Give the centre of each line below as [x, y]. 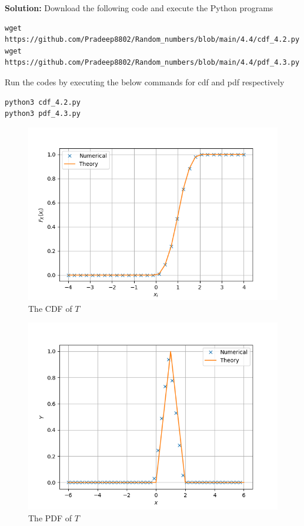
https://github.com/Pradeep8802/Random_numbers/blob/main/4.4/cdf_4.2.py [152, 40]
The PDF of [50, 518]
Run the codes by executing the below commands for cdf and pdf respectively [145, 81]
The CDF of [50, 308]
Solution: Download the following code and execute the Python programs [139, 8]
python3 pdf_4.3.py [43, 114]
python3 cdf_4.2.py [43, 102]
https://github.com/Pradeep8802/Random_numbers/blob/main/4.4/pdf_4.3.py [152, 63]
